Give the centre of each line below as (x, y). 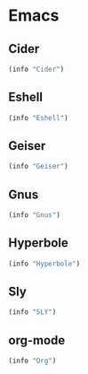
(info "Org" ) (32, 361)
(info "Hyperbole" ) (44, 264)
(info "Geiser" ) (38, 167)
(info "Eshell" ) (38, 117)
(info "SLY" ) (32, 312)
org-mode (37, 340)
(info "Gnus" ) (35, 215)
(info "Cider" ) (36, 69)
